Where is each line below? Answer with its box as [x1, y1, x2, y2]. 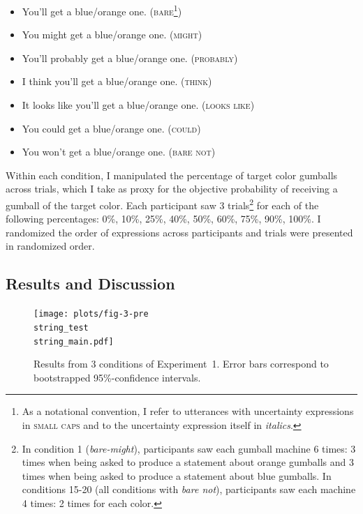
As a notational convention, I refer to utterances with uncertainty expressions [22, 404, 354, 418]
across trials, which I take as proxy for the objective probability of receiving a [6, 181, 338, 196]
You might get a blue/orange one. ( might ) [22, 27, 202, 42]
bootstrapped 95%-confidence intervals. [34, 370, 201, 384]
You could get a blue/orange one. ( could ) [22, 121, 201, 135]
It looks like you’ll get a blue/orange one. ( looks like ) [22, 98, 255, 112]
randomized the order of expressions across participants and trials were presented [6, 225, 353, 239]
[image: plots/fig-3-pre [34, 309, 149, 319]
